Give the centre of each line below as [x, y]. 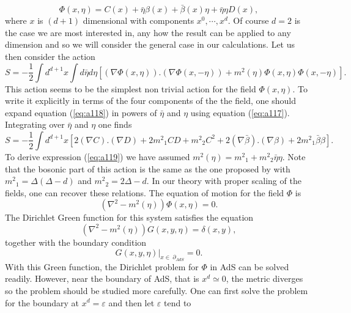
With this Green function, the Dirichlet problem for [102, 266]
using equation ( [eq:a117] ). [240, 112]
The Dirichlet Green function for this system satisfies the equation [129, 217]
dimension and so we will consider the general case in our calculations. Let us [150, 44]
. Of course [248, 20]
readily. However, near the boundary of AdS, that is [102, 278]
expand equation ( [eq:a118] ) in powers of [81, 112]
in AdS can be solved [249, 266]
